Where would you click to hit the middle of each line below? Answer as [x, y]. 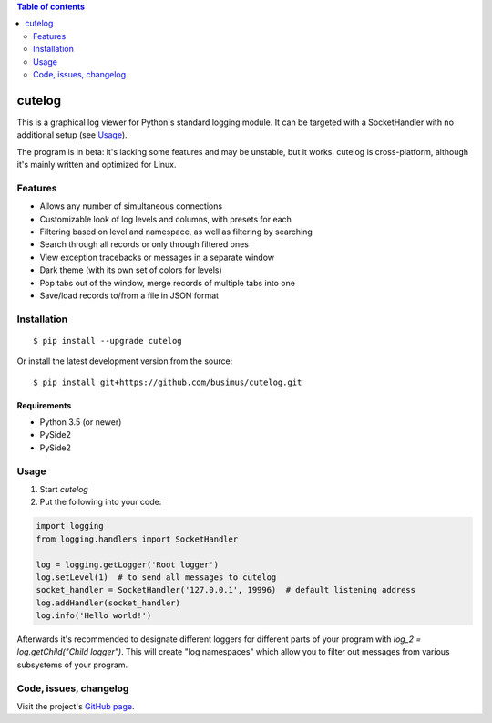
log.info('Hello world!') [94, 616]
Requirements [44, 405]
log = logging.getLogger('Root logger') [127, 564]
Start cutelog [64, 489]
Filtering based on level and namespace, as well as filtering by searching [176, 232]
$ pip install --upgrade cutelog [108, 341]
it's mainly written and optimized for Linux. [97, 165]
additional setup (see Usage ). [72, 135]
